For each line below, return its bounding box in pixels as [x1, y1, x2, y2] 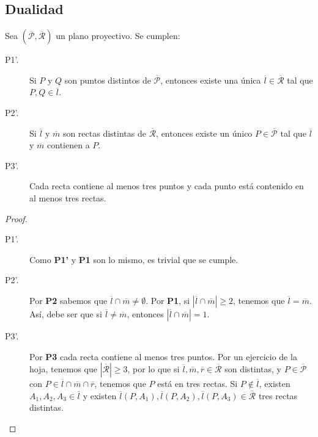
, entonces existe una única [160, 73, 261, 86]
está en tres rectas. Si [157, 377, 238, 390]
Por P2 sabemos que [29, 294, 108, 306]
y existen [83, 389, 117, 402]
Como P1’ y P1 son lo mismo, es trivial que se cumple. [29, 253, 239, 265]
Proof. [5, 212, 28, 225]
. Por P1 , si [146, 294, 190, 306]
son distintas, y [224, 363, 282, 375]
